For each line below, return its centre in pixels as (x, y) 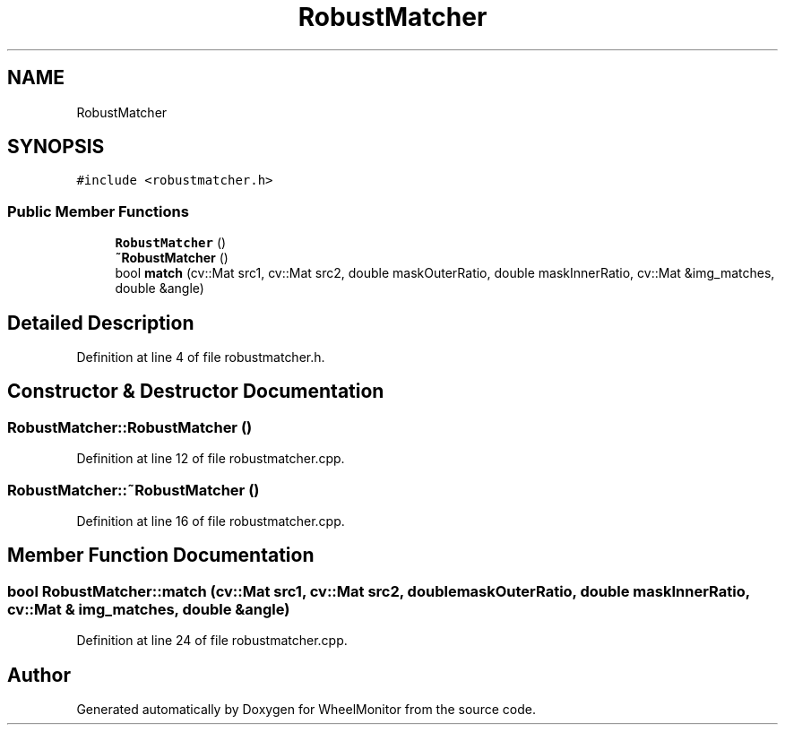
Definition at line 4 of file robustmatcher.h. (201, 357)
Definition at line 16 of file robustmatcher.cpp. (211, 521)
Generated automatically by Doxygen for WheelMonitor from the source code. (306, 710)
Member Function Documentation (161, 555)
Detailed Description (101, 323)
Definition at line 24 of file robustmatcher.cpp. (212, 641)
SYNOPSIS (56, 147)
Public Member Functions (98, 211)
